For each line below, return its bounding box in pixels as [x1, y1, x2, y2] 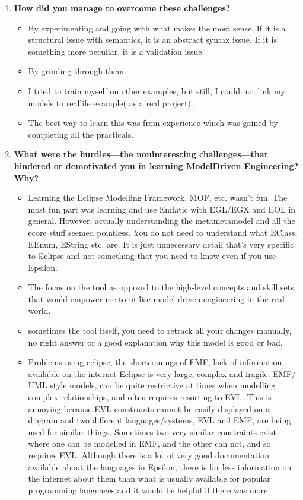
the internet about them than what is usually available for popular [28, 472, 270, 485]
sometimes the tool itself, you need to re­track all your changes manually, [28, 324, 292, 337]
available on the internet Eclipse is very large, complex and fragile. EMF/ [28, 367, 296, 379]
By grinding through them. [28, 65, 126, 77]
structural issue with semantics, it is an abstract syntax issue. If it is [28, 33, 277, 46]
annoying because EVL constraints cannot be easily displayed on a [28, 402, 270, 414]
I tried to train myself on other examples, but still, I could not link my [28, 84, 285, 97]
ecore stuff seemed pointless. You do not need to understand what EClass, [28, 226, 298, 238]
